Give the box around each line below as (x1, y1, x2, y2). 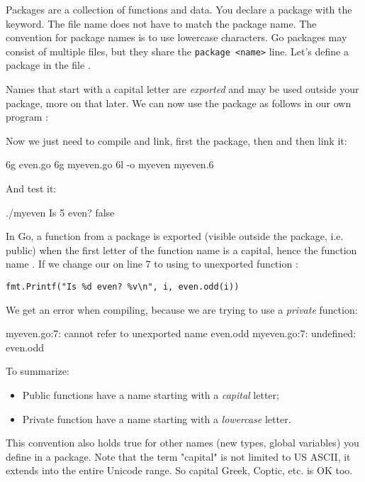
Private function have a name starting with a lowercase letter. (22, 411, 291, 426)
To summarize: (6, 363, 69, 378)
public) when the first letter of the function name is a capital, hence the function (6, 242, 357, 257)
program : (6, 109, 48, 124)
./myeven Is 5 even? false (6, 204, 115, 219)
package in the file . (6, 57, 91, 72)
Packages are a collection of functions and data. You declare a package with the (6, 2, 352, 16)
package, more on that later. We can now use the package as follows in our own (6, 95, 352, 110)
